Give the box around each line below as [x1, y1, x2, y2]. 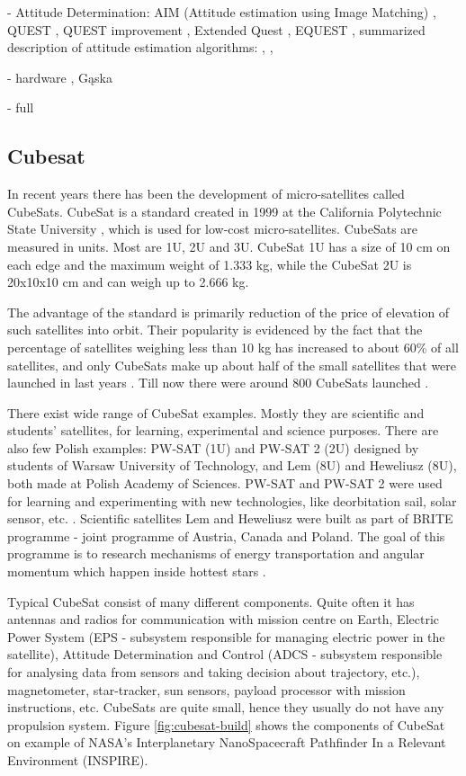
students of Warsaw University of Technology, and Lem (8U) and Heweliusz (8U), [7, 456, 457, 475]
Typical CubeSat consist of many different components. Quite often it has [7, 592, 415, 611]
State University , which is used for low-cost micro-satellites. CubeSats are [7, 219, 418, 238]
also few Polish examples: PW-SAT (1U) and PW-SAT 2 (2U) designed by [7, 438, 419, 457]
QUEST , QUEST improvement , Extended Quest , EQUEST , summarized [7, 20, 426, 39]
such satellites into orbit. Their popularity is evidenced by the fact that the [7, 320, 423, 339]
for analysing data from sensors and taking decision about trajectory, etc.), [7, 663, 420, 682]
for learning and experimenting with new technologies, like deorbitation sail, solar [7, 491, 457, 510]
